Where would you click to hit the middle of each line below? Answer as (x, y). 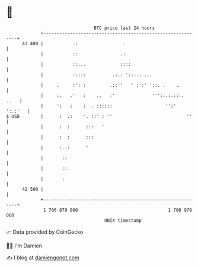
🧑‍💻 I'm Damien (24, 246)
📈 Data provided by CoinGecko (45, 232)
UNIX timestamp (123, 220)
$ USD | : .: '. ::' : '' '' (99, 116)
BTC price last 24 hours (124, 28)
